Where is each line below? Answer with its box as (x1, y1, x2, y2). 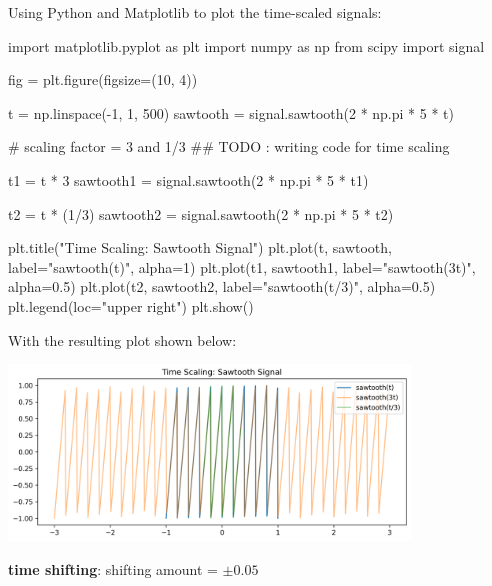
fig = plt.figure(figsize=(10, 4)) (8, 69, 198, 90)
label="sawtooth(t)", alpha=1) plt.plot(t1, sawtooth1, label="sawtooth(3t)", (8, 256, 476, 277)
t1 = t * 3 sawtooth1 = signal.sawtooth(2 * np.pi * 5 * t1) (8, 169, 369, 190)
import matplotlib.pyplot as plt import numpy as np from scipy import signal (8, 35, 485, 56)
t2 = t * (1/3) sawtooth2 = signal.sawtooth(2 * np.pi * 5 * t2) (8, 203, 394, 224)
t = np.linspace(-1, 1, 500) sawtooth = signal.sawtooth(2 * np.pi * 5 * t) (8, 102, 454, 123)
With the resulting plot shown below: (8, 329, 237, 350)
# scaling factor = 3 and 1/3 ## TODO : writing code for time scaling (8, 136, 450, 157)
